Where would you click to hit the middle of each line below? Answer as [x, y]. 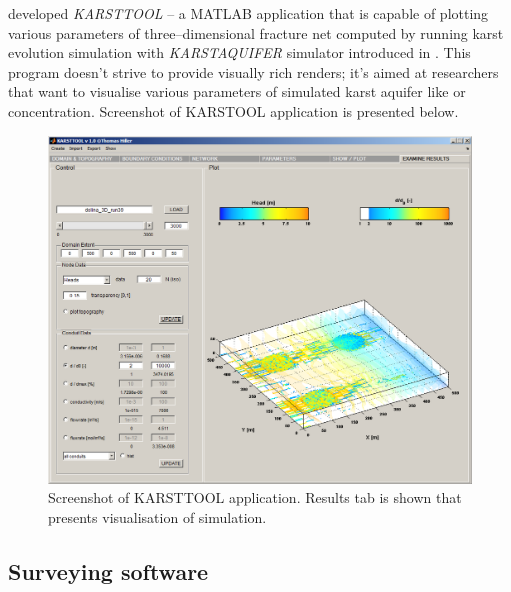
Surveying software [108, 570]
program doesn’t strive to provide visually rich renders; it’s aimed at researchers [253, 71]
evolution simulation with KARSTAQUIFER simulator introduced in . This [239, 52]
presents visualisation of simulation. [157, 516]
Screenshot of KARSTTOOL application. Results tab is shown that [255, 497]
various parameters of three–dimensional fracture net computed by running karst [256, 32]
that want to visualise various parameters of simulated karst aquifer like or [237, 91]
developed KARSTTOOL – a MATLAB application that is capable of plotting [248, 13]
